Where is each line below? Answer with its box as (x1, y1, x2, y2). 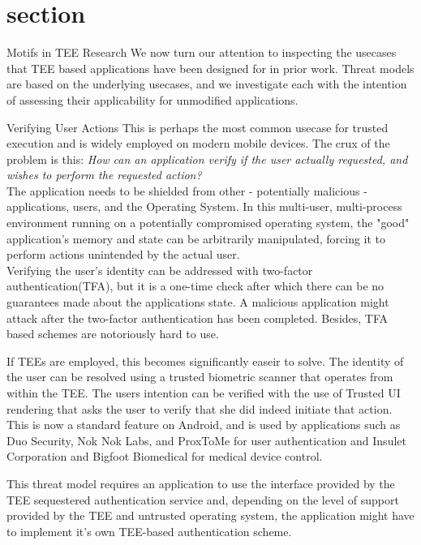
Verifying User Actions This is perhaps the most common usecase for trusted (6, 118, 389, 135)
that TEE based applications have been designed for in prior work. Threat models (6, 59, 415, 76)
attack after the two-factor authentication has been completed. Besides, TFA (6, 309, 389, 326)
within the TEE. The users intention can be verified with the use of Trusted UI (6, 384, 401, 401)
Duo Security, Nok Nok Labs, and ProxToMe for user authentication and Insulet (6, 431, 406, 448)
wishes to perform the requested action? (6, 166, 202, 183)
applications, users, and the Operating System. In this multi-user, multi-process (6, 198, 402, 215)
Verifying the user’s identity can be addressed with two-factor (6, 261, 313, 278)
